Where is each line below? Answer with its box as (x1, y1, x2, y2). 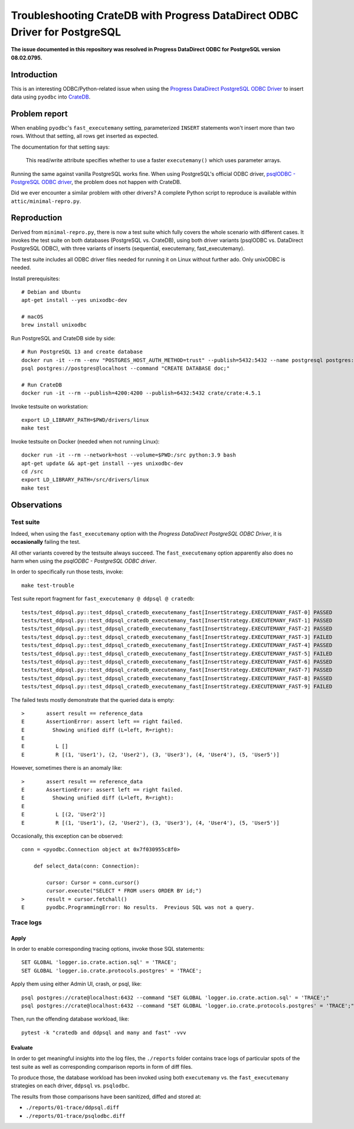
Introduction (11, 70, 58, 80)
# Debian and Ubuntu (21, 288, 81, 295)
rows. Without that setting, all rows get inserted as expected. (11, 133, 159, 140)
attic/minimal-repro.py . (11, 198, 81, 205)
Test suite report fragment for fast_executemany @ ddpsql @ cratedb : (11, 595, 195, 602)
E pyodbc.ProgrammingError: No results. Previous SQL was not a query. (21, 904, 255, 911)
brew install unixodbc (21, 321, 87, 329)
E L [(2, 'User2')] (21, 811, 106, 818)
